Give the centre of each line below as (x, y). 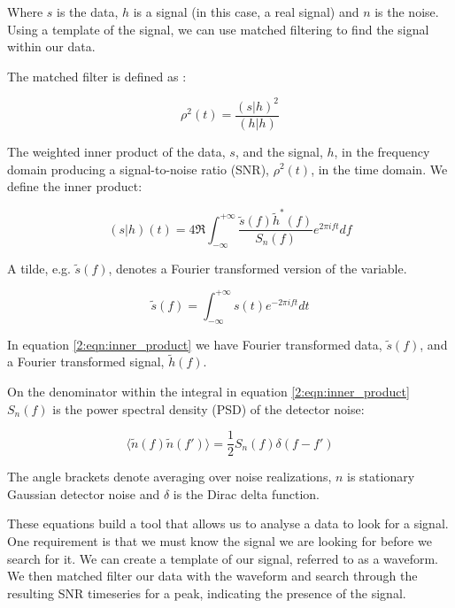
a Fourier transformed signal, (86, 362)
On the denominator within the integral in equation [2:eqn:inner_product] (208, 391)
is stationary (381, 477)
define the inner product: (75, 186)
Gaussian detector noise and (84, 493)
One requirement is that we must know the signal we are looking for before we (220, 541)
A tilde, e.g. (39, 268)
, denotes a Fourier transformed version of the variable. (258, 268)
